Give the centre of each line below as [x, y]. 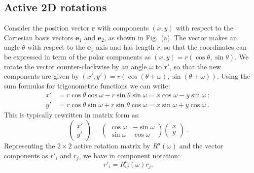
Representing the [30, 146]
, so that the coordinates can [203, 47]
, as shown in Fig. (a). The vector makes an [171, 37]
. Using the [234, 76]
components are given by [41, 76]
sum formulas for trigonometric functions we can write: [87, 85]
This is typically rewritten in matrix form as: [72, 115]
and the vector [201, 146]
